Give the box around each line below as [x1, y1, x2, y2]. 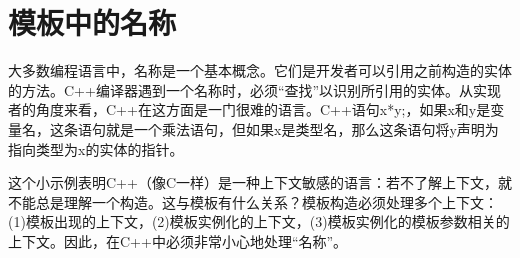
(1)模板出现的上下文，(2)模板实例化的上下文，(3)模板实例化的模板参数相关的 [8, 211, 510, 232]
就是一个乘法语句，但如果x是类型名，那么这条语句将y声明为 [105, 118, 499, 139]
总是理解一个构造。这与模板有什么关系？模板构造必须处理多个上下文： [35, 191, 498, 212]
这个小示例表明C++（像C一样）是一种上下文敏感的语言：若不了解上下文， [8, 172, 498, 193]
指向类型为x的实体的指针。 [8, 138, 184, 159]
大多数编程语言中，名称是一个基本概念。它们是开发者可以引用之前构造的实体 [8, 60, 512, 81]
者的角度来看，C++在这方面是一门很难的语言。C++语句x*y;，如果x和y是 [8, 99, 491, 120]
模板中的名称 [8, 2, 177, 43]
